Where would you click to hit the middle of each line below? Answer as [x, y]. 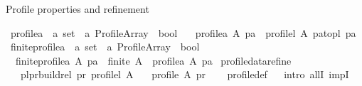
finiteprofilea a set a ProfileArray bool [105, 47]
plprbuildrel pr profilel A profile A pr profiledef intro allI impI [185, 74]
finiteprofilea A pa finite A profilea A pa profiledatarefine [153, 60]
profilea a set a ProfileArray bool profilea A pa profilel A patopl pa [183, 32]
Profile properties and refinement [78, 9]
